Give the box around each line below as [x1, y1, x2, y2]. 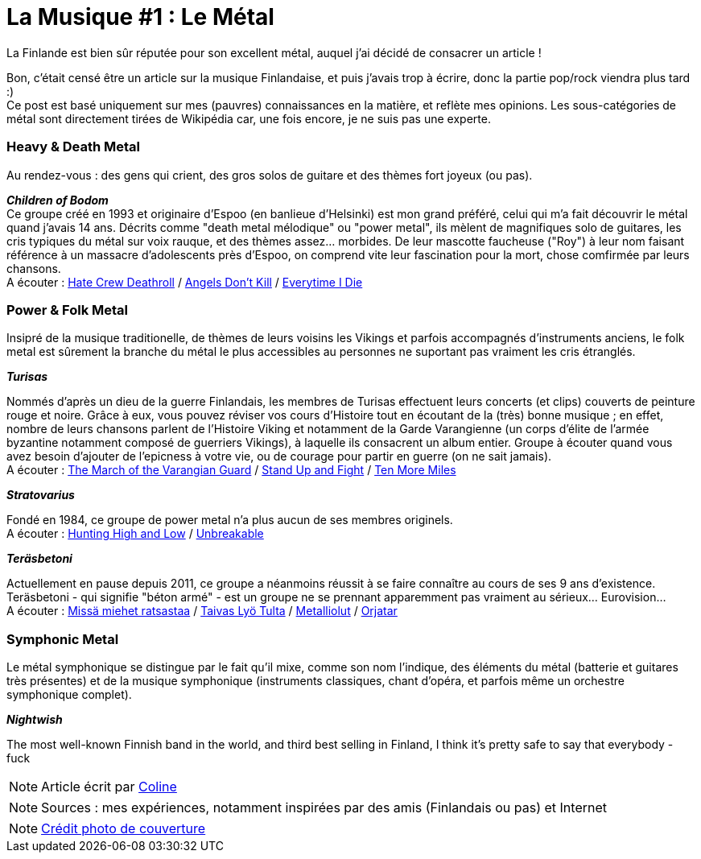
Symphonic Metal [6, 630, 119, 647]
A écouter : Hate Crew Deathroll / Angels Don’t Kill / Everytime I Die [6, 275, 363, 289]
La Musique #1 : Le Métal [6, 3, 274, 31]
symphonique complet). [6, 688, 132, 701]
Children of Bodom [6, 192, 109, 207]
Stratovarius [6, 488, 75, 502]
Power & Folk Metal [6, 301, 129, 318]
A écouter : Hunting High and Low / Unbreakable [6, 527, 264, 541]
